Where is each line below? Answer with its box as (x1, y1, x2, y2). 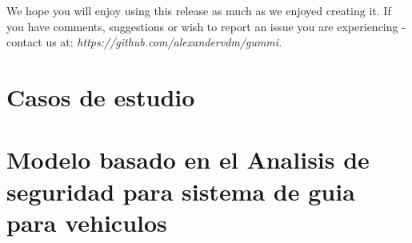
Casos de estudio (6, 80, 195, 113)
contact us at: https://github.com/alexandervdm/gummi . (6, 34, 282, 50)
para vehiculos (6, 205, 167, 238)
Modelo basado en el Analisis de (6, 143, 370, 176)
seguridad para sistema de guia (6, 174, 355, 207)
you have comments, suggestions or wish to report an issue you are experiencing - (6, 18, 406, 34)
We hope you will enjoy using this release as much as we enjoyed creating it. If (6, 2, 391, 18)
